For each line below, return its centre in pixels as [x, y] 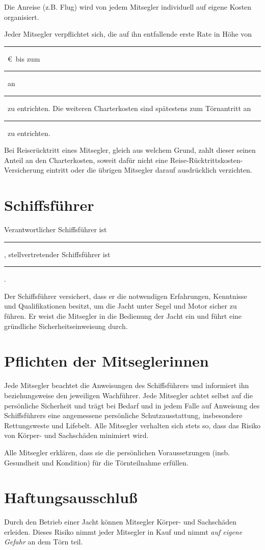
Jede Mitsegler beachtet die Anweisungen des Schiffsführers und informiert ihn [127, 385]
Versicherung [24, 170]
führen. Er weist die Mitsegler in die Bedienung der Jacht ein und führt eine [123, 316]
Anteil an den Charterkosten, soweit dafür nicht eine [86, 160]
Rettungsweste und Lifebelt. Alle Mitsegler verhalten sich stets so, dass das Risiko [132, 425]
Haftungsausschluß [71, 497]
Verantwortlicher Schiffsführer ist [56, 229]
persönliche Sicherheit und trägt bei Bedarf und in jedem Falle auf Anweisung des [132, 405]
